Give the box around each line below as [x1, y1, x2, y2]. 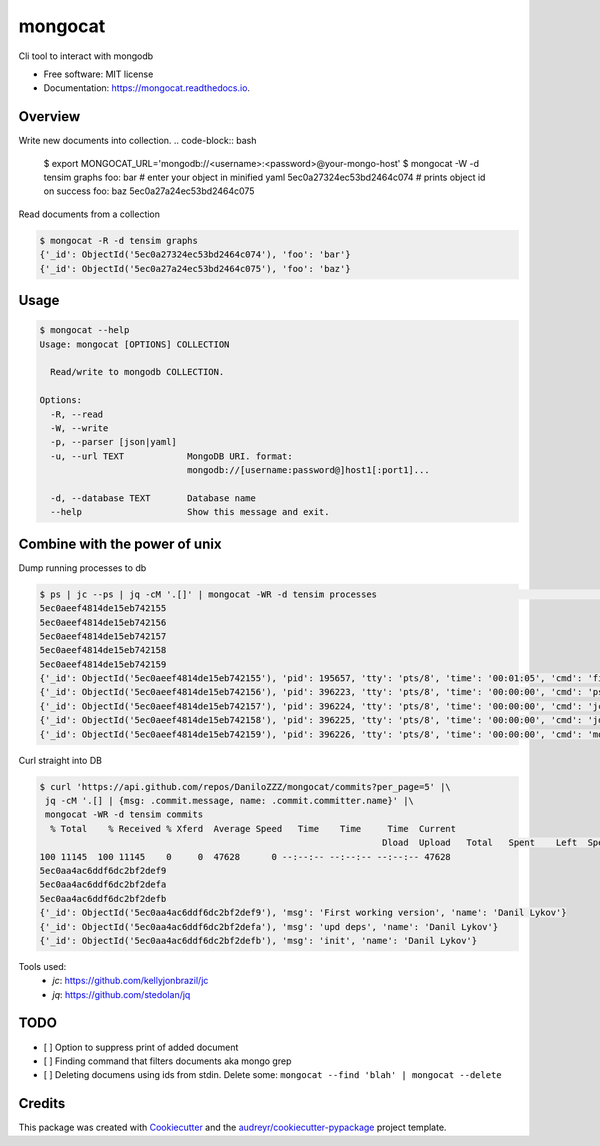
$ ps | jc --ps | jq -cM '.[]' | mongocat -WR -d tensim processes [39, 588, 378, 600]
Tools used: [18, 960, 67, 972]
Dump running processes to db [18, 561, 147, 574]
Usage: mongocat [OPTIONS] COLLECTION [39, 338, 230, 350]
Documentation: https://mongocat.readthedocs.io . [43, 82, 250, 94]
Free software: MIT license [43, 68, 154, 80]
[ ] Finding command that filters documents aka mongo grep [43, 1055, 292, 1067]
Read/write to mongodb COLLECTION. [50, 366, 225, 378]
